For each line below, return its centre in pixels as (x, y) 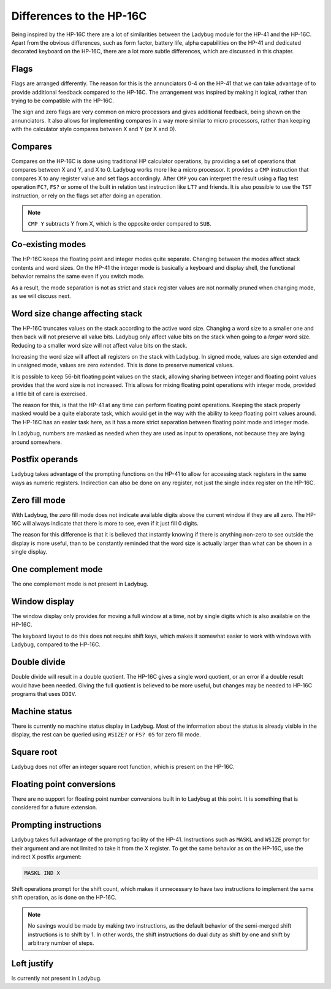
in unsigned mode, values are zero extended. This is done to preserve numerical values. (123, 365)
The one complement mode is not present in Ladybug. (80, 584)
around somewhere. (37, 442)
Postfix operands (45, 460)
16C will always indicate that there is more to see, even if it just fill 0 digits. (105, 524)
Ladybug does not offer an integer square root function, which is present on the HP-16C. (123, 767)
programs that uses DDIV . (44, 693)
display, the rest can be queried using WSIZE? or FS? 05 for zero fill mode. (106, 735)
